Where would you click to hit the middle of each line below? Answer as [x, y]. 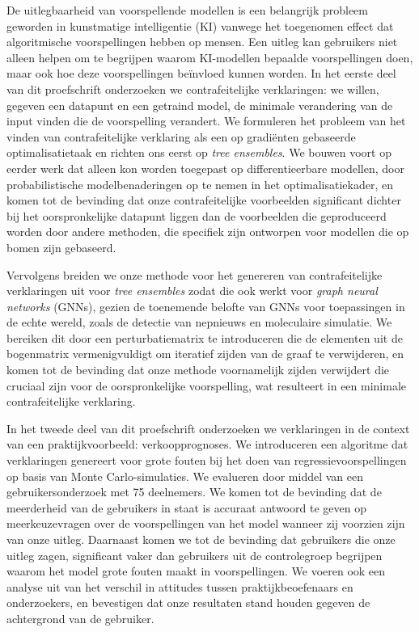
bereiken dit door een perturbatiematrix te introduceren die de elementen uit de [205, 337]
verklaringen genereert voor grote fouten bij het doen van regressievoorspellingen [207, 460]
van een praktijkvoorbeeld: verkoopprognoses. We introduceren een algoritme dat [207, 444]
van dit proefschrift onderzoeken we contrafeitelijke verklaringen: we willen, [193, 88]
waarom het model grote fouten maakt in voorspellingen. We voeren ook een [196, 571]
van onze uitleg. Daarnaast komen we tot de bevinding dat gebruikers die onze [201, 539]
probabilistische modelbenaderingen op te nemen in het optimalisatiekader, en [200, 184]
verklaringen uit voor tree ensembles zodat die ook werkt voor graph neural [192, 291]
